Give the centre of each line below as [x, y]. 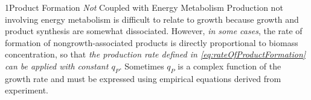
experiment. [27, 90]
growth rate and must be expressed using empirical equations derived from [143, 78]
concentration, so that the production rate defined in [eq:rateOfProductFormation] [155, 54]
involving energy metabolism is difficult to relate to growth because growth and [152, 19]
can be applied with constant [57, 66]
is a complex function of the [229, 66]
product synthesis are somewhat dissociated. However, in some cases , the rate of [154, 31]
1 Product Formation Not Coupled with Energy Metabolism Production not [144, 7]
